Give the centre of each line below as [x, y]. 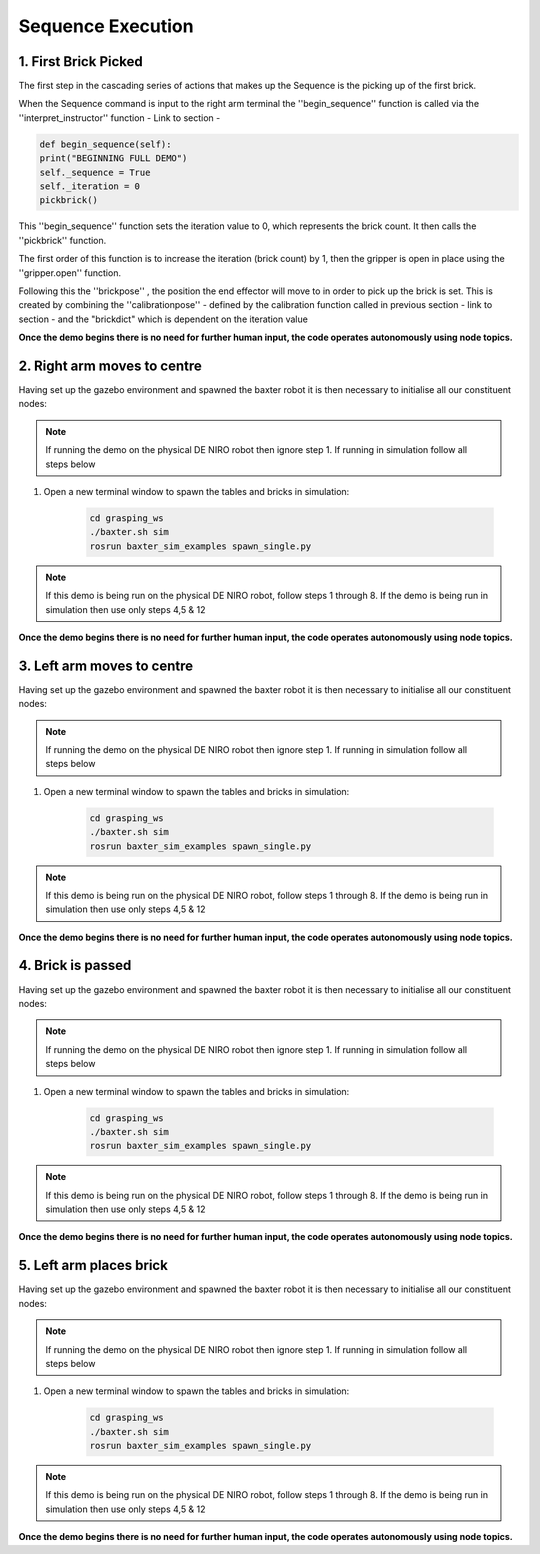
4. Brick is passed [75, 965]
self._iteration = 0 [89, 186]
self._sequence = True [95, 172]
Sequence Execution [106, 26]
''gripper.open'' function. [70, 272]
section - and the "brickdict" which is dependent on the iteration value [163, 319]
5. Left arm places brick [93, 1265]
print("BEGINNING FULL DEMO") [113, 158]
